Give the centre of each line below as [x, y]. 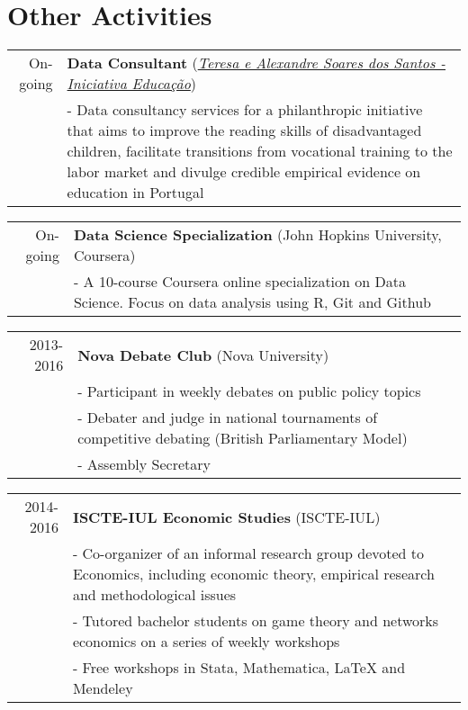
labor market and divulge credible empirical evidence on [244, 172]
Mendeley [103, 688]
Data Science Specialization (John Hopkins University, [257, 235]
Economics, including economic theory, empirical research [253, 574]
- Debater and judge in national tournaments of [228, 418]
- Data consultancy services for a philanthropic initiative [245, 110]
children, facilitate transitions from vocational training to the [260, 151]
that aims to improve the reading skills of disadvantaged [244, 130]
